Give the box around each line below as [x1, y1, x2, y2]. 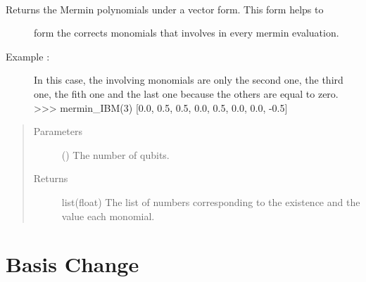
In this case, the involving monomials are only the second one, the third [34, 72, 343, 87]
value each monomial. [61, 208, 155, 223]
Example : [6, 49, 50, 63]
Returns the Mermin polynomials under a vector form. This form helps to [6, 1, 324, 16]
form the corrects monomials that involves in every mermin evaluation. [34, 25, 339, 40]
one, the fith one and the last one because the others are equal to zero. [34, 86, 339, 101]
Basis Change [6, 250, 139, 278]
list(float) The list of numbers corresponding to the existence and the [61, 194, 360, 209]
